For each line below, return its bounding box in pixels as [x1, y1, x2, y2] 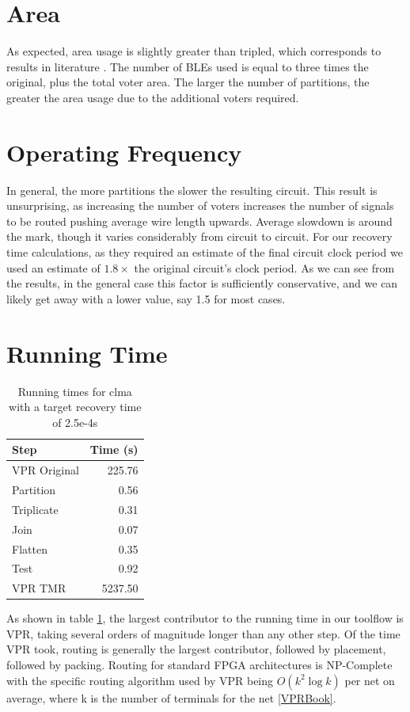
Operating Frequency [6, 135, 242, 168]
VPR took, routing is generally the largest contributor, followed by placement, [6, 641, 386, 657]
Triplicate [12, 501, 59, 517]
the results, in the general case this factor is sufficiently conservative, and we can [6, 275, 398, 291]
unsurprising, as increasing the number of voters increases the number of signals [6, 197, 394, 214]
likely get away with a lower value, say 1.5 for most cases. [6, 290, 286, 307]
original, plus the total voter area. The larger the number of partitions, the [6, 74, 370, 90]
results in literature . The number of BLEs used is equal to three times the [6, 58, 369, 74]
